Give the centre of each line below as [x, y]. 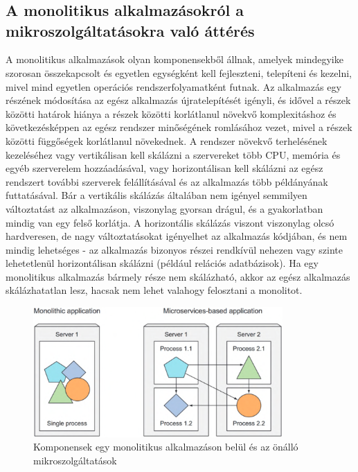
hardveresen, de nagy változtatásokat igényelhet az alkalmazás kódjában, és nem [177, 236]
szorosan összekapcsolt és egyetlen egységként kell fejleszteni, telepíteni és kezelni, [179, 72]
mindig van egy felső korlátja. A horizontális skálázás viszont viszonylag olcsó [170, 222]
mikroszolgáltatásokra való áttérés [130, 30]
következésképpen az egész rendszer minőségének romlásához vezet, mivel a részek [179, 127]
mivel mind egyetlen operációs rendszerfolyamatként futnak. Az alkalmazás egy [173, 86]
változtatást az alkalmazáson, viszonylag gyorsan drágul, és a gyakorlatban [164, 208]
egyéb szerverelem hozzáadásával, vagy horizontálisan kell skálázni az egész [164, 168]
